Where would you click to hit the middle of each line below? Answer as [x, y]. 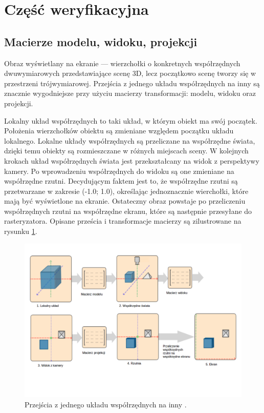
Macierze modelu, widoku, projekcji [101, 41]
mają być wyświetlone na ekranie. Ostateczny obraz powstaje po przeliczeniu [125, 201]
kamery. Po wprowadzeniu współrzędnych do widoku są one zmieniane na [119, 171]
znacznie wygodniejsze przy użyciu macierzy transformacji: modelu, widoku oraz [130, 93]
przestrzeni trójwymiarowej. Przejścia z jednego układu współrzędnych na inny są [132, 83]
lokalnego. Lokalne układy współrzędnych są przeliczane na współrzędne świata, [130, 140]
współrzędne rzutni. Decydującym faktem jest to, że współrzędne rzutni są [121, 181]
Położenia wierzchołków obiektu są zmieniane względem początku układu [119, 131]
